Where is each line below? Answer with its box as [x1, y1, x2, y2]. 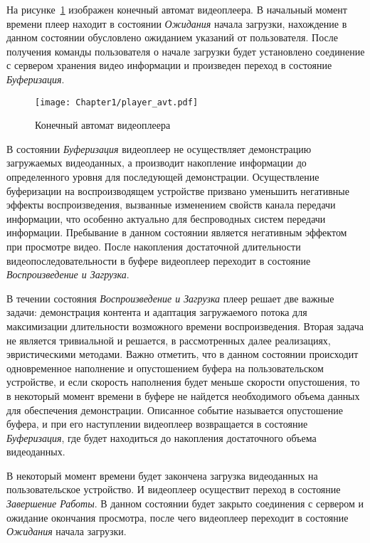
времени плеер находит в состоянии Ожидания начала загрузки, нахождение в [6, 16, 347, 31]
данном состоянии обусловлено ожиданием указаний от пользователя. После [6, 30, 338, 45]
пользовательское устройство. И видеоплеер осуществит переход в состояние [6, 482, 341, 497]
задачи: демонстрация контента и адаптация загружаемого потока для [6, 305, 307, 320]
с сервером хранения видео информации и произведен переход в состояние [6, 58, 332, 73]
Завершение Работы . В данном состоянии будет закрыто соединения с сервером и [6, 496, 364, 511]
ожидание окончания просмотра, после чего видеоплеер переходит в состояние [6, 510, 349, 524]
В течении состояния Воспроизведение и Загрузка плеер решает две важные [6, 290, 334, 305]
